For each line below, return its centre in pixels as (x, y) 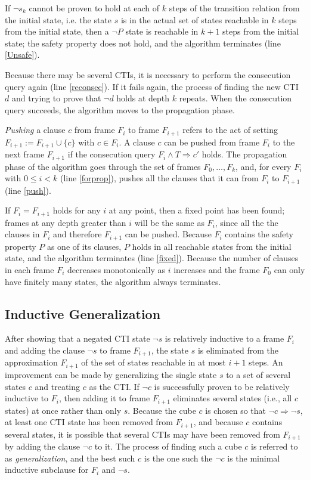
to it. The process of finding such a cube (168, 446)
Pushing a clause (35, 130)
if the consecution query (111, 154)
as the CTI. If (114, 386)
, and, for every (263, 166)
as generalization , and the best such (70, 458)
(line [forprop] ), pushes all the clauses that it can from (159, 178)
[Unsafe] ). (22, 55)
